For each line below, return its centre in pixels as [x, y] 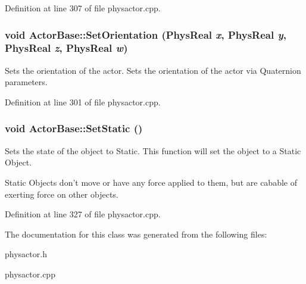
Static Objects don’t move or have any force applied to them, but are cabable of [151, 182]
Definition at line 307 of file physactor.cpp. [83, 8]
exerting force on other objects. [62, 194]
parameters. [26, 82]
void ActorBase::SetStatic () [74, 128]
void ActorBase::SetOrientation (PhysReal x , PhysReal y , [146, 34]
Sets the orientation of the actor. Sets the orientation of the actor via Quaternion [153, 70]
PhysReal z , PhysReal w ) [66, 48]
